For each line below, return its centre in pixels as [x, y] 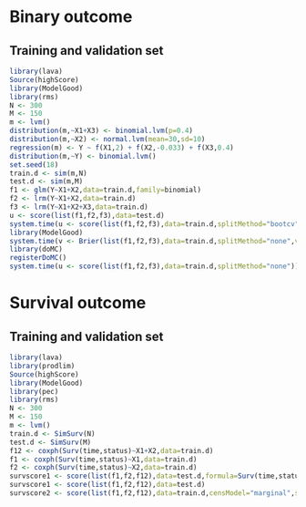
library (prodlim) [42, 366]
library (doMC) [36, 249]
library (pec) [34, 391]
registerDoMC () [38, 258]
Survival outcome [78, 303]
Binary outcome [71, 17]
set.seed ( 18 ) [34, 165]
